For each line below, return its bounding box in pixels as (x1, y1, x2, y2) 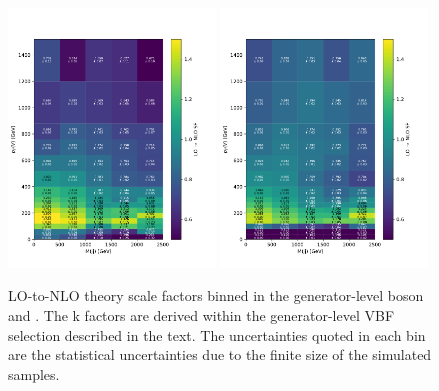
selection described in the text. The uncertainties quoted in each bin (8, 324, 426, 345)
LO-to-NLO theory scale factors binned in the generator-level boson (8, 285, 424, 306)
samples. (8, 363, 60, 384)
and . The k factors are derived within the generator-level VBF (8, 304, 395, 325)
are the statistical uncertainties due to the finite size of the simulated (8, 344, 432, 365)
